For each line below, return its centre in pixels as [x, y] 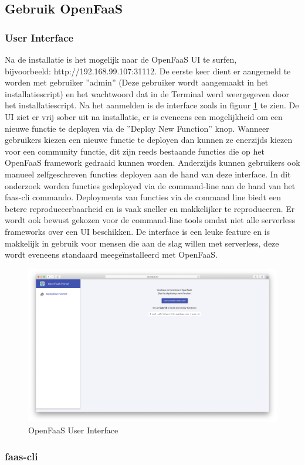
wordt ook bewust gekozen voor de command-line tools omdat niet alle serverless [150, 220]
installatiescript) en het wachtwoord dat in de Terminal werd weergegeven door [147, 93]
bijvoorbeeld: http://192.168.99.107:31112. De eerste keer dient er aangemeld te [148, 71]
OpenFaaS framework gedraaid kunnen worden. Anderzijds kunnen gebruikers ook [152, 163]
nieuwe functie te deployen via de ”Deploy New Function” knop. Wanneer [137, 128]
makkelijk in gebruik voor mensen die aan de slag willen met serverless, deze [142, 243]
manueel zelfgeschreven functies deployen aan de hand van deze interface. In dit [148, 174]
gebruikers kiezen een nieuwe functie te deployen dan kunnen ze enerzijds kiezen [149, 140]
